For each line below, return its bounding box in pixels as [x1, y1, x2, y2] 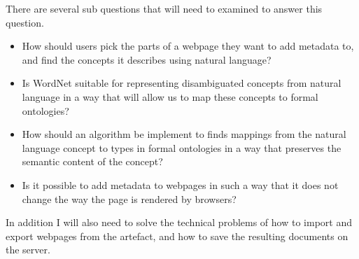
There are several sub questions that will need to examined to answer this [6, 1, 323, 15]
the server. [6, 242, 50, 257]
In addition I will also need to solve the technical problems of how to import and [6, 215, 352, 230]
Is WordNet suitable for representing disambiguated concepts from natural [22, 76, 342, 90]
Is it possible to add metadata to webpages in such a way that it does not [22, 177, 339, 192]
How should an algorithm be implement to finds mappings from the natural [22, 127, 346, 141]
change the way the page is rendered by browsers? [22, 191, 237, 206]
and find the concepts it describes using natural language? [22, 52, 272, 66]
